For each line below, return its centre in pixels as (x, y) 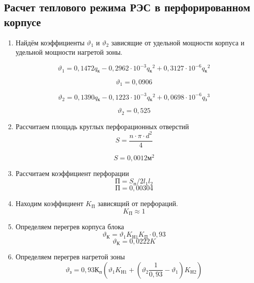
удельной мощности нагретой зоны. (69, 52)
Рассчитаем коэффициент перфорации (72, 173)
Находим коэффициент (49, 203)
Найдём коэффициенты (50, 42)
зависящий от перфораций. (138, 203)
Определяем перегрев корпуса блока (70, 227)
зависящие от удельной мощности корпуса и (178, 42)
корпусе (22, 21)
